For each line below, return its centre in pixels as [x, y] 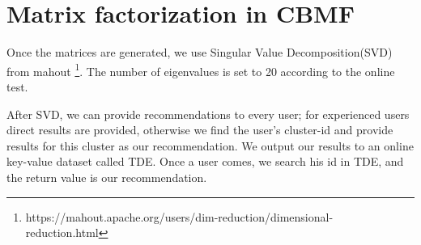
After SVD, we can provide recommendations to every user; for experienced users [208, 114]
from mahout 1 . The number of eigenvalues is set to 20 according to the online [201, 70]
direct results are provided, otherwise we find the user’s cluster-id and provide [200, 130]
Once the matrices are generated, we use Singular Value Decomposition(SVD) [200, 52]
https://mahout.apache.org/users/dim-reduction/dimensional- [179, 216]
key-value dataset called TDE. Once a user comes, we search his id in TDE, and [205, 161]
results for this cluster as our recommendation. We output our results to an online [210, 145]
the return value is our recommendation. [107, 177]
